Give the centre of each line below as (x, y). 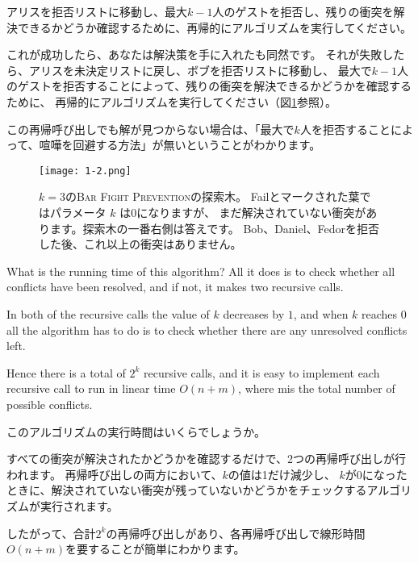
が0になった (376, 474)
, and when (321, 313)
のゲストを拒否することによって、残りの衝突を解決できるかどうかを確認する (209, 86)
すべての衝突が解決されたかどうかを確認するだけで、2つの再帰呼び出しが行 (206, 459)
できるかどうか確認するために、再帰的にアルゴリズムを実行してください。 (215, 27)
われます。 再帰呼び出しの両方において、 (115, 474)
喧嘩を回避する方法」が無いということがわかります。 (180, 145)
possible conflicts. (50, 404)
